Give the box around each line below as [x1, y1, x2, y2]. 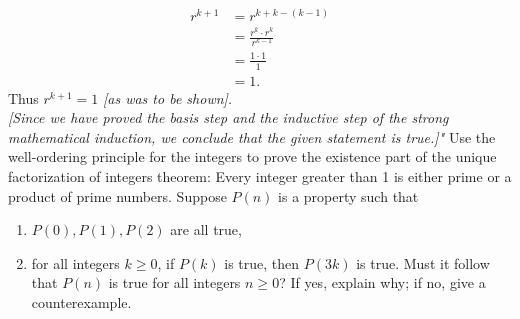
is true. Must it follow [356, 252, 490, 273]
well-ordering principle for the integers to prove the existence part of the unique [8, 146, 497, 167]
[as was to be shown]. [102, 87, 233, 108]
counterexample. [31, 292, 132, 313]
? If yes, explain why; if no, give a [279, 272, 486, 293]
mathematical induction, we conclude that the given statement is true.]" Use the [8, 126, 496, 147]
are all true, [170, 219, 242, 240]
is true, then [224, 252, 300, 273]
